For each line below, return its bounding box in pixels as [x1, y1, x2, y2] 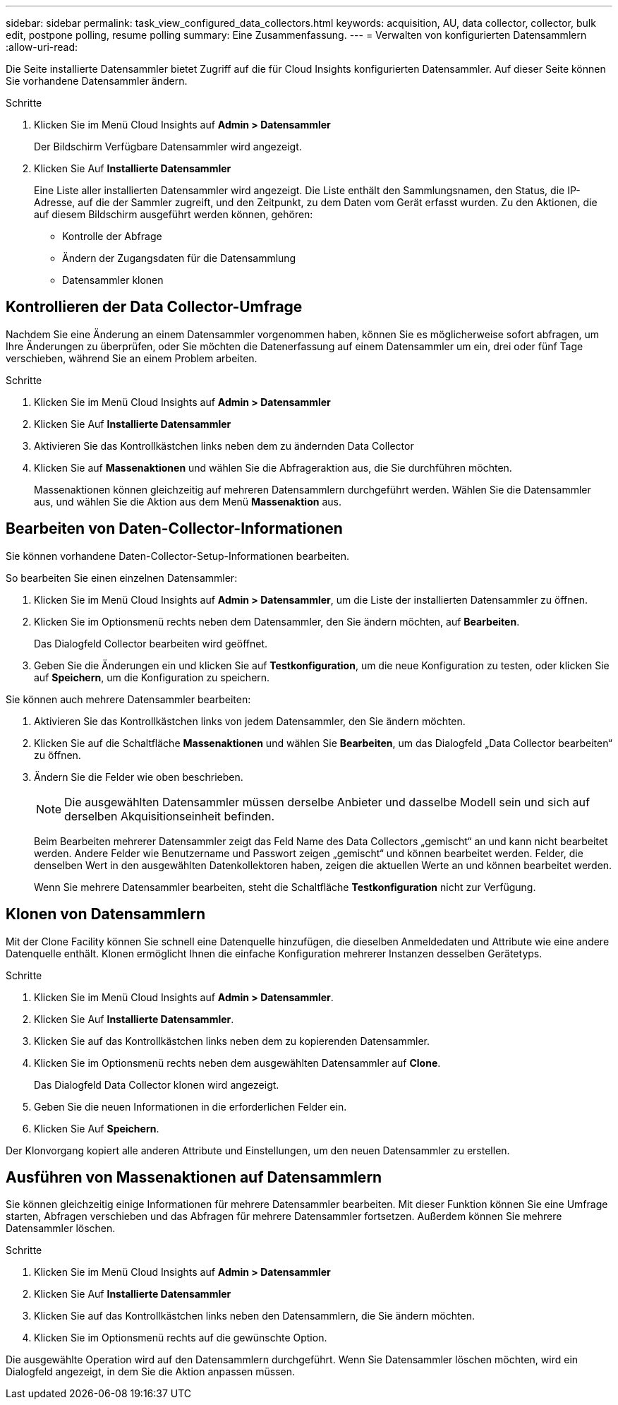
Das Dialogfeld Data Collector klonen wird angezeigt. [34, 1078, 279, 1091]
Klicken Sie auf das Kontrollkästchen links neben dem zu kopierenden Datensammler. [34, 1034, 430, 1047]
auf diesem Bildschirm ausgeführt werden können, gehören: [34, 208, 313, 220]
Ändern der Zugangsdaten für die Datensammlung [62, 252, 296, 264]
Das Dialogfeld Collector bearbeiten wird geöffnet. [34, 637, 268, 650]
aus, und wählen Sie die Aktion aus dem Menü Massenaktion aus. [34, 495, 341, 508]
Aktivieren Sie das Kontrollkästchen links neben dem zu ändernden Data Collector [34, 439, 414, 452]
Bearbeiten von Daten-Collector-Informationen [6, 520, 343, 538]
